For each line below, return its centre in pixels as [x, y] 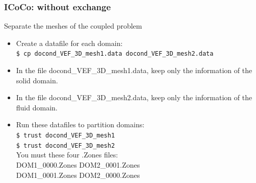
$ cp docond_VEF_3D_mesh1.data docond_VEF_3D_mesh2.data [115, 54]
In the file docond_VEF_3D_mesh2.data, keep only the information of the [134, 97]
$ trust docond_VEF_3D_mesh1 [66, 136]
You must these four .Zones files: [67, 155]
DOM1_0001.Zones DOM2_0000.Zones [78, 175]
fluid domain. [37, 107]
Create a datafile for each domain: [69, 43]
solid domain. [37, 80]
